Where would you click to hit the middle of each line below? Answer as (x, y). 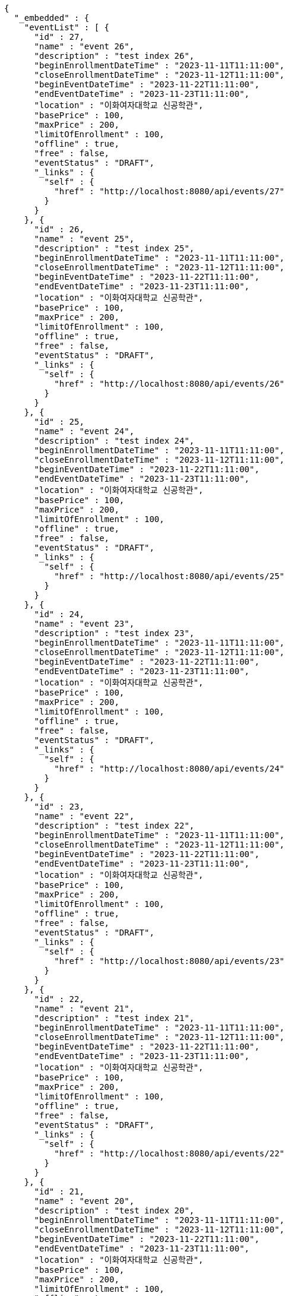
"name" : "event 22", (84, 816)
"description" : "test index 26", (114, 56)
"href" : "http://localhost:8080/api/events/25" (170, 576)
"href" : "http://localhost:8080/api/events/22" (170, 1153)
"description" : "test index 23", (114, 633)
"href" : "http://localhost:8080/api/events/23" (170, 961)
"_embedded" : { (52, 18)
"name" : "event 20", (84, 1201)
